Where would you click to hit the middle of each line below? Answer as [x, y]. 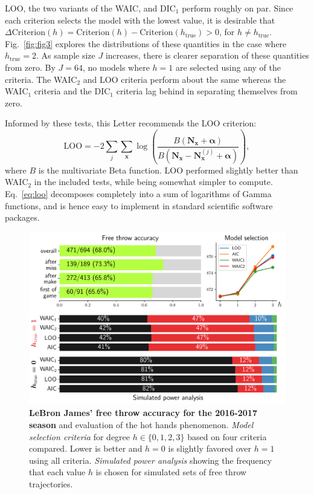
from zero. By [30, 67]
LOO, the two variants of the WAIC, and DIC [90, 8]
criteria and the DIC [72, 91]
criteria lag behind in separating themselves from [207, 91]
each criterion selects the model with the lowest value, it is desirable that [140, 20]
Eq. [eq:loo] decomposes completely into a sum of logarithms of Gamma [138, 194]
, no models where [116, 67]
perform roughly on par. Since [238, 8]
